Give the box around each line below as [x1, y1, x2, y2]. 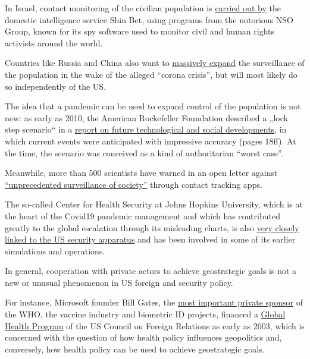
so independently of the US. [5, 80, 107, 92]
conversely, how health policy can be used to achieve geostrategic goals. [5, 342, 265, 355]
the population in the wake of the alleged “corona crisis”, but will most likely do [5, 68, 298, 80]
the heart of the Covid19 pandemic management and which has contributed [5, 209, 280, 222]
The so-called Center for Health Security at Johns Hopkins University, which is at [5, 198, 303, 210]
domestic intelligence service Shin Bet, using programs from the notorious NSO [5, 13, 293, 26]
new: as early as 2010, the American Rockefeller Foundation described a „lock [5, 111, 288, 124]
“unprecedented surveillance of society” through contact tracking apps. [5, 178, 262, 190]
